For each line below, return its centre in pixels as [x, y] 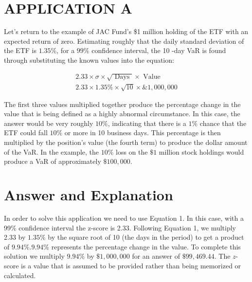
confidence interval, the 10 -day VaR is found [159, 50]
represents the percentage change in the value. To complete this [146, 246]
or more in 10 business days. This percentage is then [143, 132]
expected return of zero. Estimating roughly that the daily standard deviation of [124, 41]
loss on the [132, 151]
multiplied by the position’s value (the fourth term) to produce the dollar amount [126, 142]
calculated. [20, 275]
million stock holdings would [201, 151]
